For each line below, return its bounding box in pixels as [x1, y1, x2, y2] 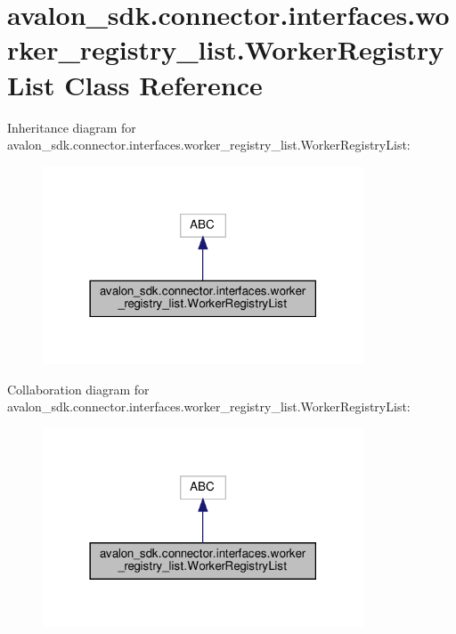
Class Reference [64, 66, 263, 102]
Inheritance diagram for [7, 118, 136, 136]
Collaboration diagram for [7, 379, 150, 398]
